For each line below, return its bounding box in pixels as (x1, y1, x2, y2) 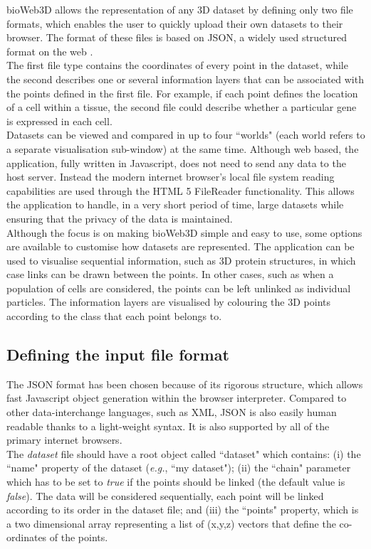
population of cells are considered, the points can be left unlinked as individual (6, 280, 351, 295)
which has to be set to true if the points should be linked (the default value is (6, 474, 345, 489)
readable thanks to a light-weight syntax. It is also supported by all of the (6, 418, 330, 433)
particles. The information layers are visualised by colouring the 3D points (6, 294, 331, 309)
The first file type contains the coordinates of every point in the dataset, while (6, 58, 348, 73)
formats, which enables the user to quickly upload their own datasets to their (6, 16, 343, 31)
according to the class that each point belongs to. (6, 309, 222, 324)
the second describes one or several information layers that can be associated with (6, 71, 364, 86)
